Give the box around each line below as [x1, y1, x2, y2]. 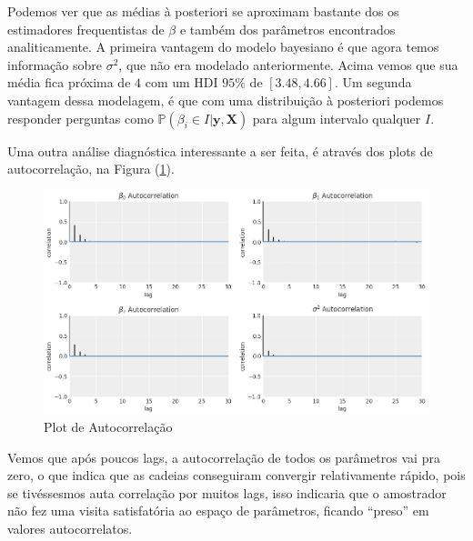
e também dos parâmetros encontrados [179, 19, 396, 38]
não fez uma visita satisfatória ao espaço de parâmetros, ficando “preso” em [7, 501, 429, 520]
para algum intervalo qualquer [252, 108, 421, 127]
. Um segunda [334, 73, 412, 92]
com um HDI [145, 73, 218, 92]
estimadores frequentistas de [7, 19, 165, 38]
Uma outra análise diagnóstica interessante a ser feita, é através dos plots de [7, 141, 433, 160]
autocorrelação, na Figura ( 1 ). [7, 159, 175, 178]
